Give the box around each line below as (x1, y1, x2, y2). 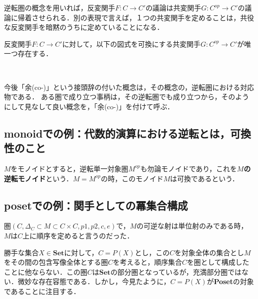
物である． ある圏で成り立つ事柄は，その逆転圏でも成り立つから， (4, 91, 222, 102)
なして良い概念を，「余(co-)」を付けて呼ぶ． (31, 101, 174, 111)
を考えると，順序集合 (113, 257, 182, 267)
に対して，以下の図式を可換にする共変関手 (62, 38, 201, 49)
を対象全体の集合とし (174, 247, 244, 257)
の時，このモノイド (101, 173, 164, 183)
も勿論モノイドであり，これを (140, 163, 237, 173)
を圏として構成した (187, 257, 250, 267)
